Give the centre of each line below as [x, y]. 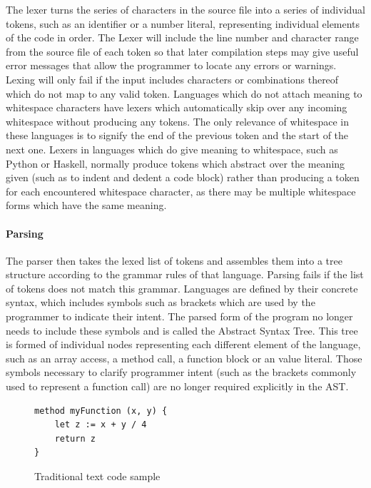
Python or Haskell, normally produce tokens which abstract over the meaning [176, 163]
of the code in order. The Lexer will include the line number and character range [182, 37]
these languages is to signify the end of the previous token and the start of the [177, 135]
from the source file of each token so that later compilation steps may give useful [182, 51]
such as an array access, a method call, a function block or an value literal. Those [184, 358]
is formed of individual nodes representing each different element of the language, [183, 344]
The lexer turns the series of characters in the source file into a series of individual [185, 9]
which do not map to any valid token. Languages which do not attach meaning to [184, 93]
